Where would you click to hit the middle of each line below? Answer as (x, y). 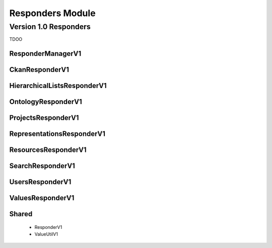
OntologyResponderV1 (46, 102)
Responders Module (52, 13)
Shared (21, 214)
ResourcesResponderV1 (48, 150)
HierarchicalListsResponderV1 (58, 86)
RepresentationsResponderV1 (57, 134)
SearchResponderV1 (42, 166)
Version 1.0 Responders (50, 27)
